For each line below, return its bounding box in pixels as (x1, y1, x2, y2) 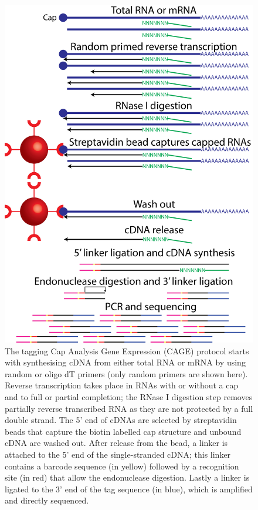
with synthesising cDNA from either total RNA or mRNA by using (5, 356, 246, 368)
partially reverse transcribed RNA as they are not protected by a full (5, 402, 253, 414)
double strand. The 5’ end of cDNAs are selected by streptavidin (5, 414, 237, 426)
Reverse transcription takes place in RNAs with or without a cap (5, 379, 239, 391)
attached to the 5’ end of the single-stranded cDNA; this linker (5, 448, 231, 460)
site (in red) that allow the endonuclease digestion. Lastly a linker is (5, 471, 250, 484)
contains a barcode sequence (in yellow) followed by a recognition (5, 459, 239, 472)
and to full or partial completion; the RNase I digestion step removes (5, 391, 253, 403)
